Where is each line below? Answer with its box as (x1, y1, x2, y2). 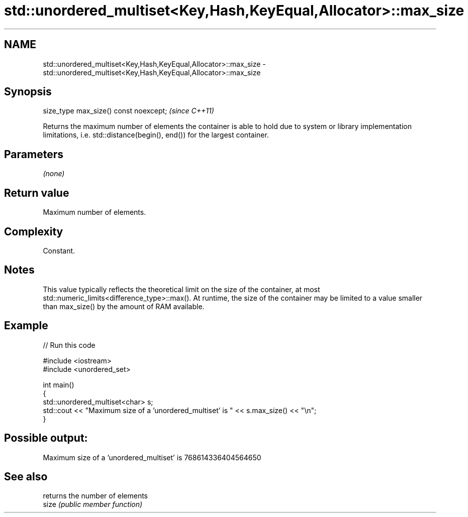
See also (4, 470, 48, 483)
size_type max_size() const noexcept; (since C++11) (43, 106, 214, 115)
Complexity (4, 225, 63, 238)
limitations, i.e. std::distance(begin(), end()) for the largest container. (43, 131, 269, 140)
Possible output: (4, 432, 88, 445)
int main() (43, 380, 74, 389)
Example (4, 319, 48, 332)
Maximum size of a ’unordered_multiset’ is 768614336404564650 (43, 453, 261, 462)
